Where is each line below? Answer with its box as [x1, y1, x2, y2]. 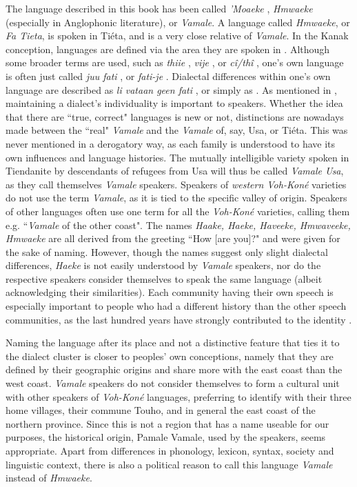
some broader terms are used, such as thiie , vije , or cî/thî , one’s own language [6, 55, 344, 70]
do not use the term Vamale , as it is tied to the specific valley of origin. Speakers [6, 190, 347, 205]
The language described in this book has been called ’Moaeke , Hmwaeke [6, 1, 313, 15]
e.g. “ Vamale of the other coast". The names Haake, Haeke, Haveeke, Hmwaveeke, [6, 217, 351, 232]
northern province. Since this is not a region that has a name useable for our [6, 416, 329, 430]
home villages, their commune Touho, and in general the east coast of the [6, 403, 316, 417]
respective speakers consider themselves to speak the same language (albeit [6, 271, 323, 286]
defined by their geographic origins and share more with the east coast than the [6, 362, 343, 377]
